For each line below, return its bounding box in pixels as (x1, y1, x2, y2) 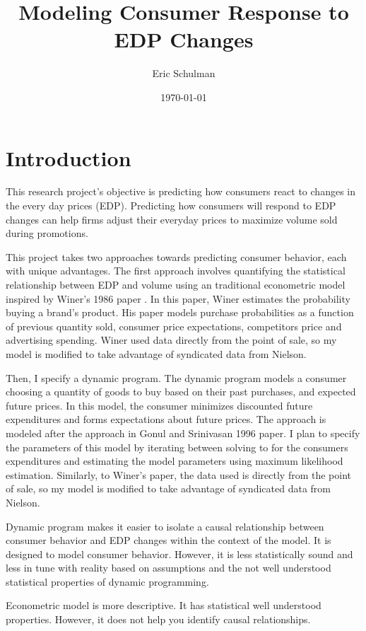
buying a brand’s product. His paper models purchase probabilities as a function (6, 305, 354, 320)
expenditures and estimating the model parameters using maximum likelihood (6, 453, 343, 468)
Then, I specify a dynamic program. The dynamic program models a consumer (6, 370, 347, 385)
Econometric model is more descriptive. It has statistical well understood (6, 598, 321, 613)
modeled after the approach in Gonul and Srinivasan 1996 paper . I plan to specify (6, 425, 360, 440)
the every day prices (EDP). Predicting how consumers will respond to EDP (6, 198, 336, 213)
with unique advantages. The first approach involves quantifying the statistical (6, 263, 346, 278)
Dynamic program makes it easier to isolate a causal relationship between (6, 519, 324, 533)
